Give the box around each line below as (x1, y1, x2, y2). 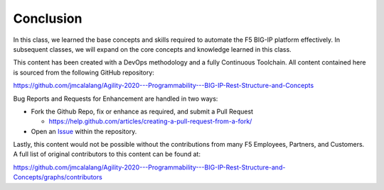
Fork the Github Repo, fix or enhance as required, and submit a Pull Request (31, 107, 254, 116)
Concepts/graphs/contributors (13, 173, 102, 181)
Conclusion (13, 11, 82, 26)
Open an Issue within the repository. (31, 127, 137, 135)
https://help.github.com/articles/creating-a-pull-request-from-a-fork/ (48, 117, 252, 125)
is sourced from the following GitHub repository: (13, 68, 154, 77)
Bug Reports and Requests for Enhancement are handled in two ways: (13, 94, 218, 103)
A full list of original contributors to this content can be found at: (13, 150, 201, 159)
